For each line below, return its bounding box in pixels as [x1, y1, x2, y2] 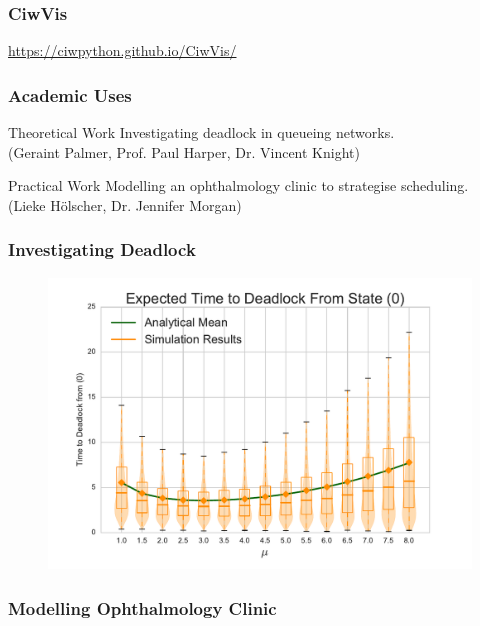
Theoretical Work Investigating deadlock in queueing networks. [8, 122, 395, 143]
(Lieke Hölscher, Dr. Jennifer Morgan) [8, 194, 242, 215]
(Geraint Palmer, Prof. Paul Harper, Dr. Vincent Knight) [8, 141, 360, 162]
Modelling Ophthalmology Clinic [8, 595, 277, 620]
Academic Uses [8, 82, 132, 107]
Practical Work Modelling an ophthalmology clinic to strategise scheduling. [8, 175, 469, 196]
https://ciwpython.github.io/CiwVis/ [8, 40, 237, 61]
